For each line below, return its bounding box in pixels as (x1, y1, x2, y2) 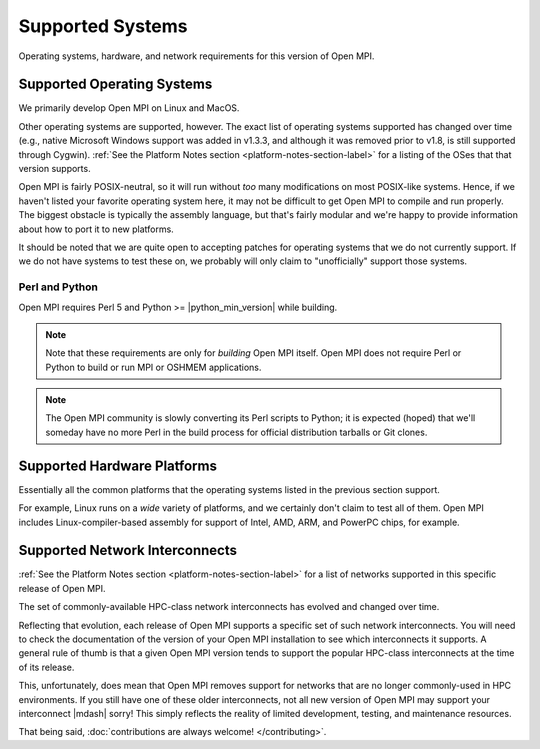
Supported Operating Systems (18, 76, 213, 93)
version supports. (18, 163, 91, 175)
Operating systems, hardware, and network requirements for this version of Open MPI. (18, 50, 375, 62)
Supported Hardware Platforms (18, 457, 217, 474)
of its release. (18, 661, 75, 673)
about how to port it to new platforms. (18, 223, 174, 235)
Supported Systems (18, 15, 188, 37)
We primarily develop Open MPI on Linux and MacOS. (18, 102, 240, 114)
